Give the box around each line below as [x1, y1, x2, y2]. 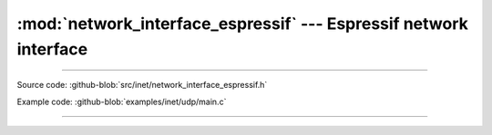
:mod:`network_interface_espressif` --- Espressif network [16, 14, 468, 34]
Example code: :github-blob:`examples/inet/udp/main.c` [16, 96, 227, 107]
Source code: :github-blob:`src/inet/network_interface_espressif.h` [16, 80, 268, 91]
